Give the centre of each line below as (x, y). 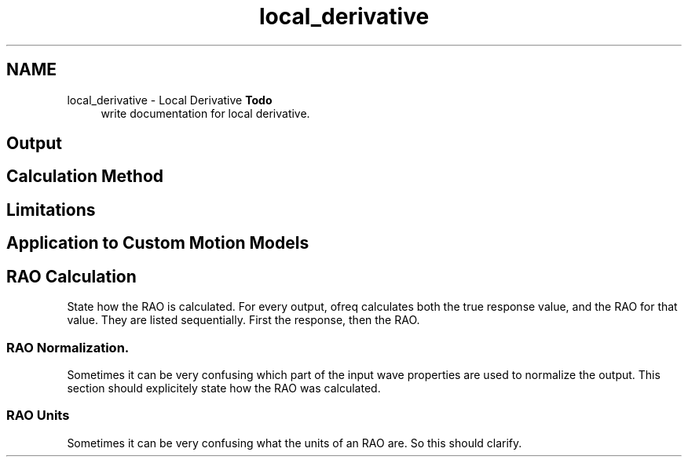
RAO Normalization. (68, 347)
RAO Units (38, 416)
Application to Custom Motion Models (158, 243)
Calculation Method (85, 177)
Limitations (51, 210)
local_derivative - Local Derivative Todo (170, 100)
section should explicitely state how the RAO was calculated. (224, 388)
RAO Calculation (71, 276)
